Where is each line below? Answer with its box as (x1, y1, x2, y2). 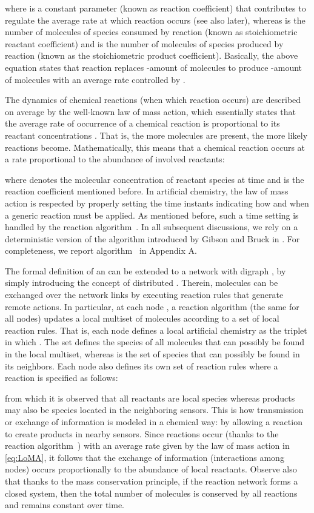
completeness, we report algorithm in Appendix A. (5, 244, 197, 257)
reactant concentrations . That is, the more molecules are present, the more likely (5, 128, 308, 141)
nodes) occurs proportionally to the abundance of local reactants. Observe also (5, 463, 297, 475)
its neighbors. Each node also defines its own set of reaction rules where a (5, 359, 278, 372)
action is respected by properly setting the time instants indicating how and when (5, 196, 309, 209)
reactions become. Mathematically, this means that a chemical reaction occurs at (5, 141, 306, 153)
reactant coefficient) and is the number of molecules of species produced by (5, 37, 284, 50)
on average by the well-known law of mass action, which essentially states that (5, 105, 296, 117)
